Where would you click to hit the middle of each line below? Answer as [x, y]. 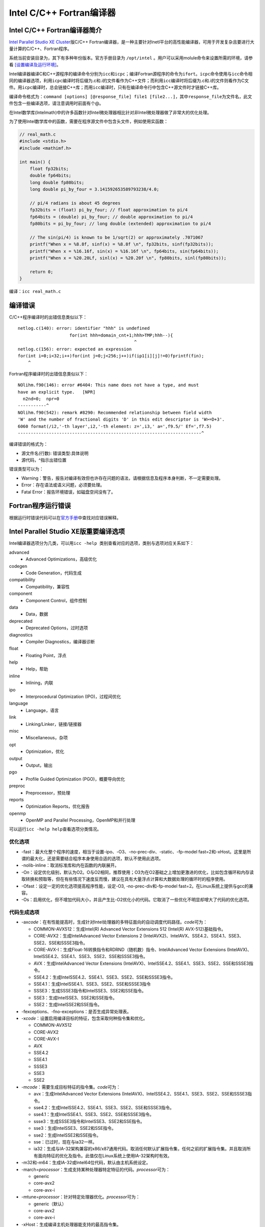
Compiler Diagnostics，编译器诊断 [60, 641]
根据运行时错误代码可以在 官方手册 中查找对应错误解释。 [65, 517]
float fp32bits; [49, 169]
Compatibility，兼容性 [48, 587]
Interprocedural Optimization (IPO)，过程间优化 [73, 696]
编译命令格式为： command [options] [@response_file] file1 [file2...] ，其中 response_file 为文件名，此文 [131, 96]
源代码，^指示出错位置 [44, 460]
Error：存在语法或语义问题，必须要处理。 [63, 485]
